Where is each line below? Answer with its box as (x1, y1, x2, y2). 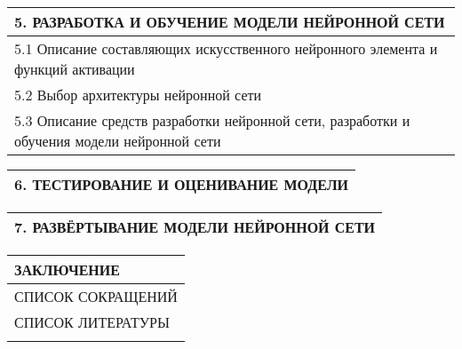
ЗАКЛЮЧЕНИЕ (14, 259, 120, 280)
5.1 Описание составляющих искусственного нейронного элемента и (14, 38, 438, 59)
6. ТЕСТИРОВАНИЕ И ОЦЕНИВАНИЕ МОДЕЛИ (14, 174, 349, 194)
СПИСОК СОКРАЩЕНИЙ (14, 286, 178, 306)
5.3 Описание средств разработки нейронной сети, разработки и (14, 110, 410, 131)
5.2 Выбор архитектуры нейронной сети (14, 84, 262, 105)
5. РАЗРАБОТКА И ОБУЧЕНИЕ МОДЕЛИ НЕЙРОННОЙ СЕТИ (14, 12, 445, 32)
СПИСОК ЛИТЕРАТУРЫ (14, 312, 170, 332)
